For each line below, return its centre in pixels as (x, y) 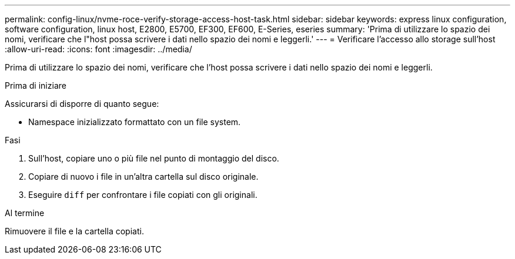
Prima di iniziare (36, 85)
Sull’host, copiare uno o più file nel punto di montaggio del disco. (154, 158)
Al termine (25, 213)
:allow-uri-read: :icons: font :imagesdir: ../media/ (98, 49)
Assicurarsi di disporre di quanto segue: (82, 104)
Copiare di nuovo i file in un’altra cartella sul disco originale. (143, 176)
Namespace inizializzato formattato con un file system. (135, 122)
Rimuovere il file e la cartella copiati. (74, 231)
